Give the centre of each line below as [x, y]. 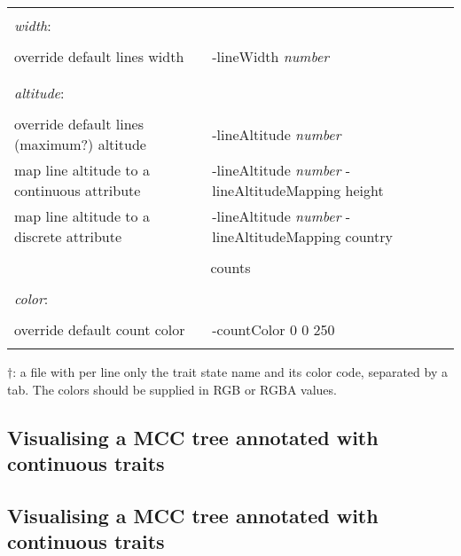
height [364, 190]
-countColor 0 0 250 [273, 329]
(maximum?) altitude [80, 144]
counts [230, 267]
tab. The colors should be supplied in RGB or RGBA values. [172, 389]
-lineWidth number [271, 56]
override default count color [100, 329]
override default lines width [99, 56]
